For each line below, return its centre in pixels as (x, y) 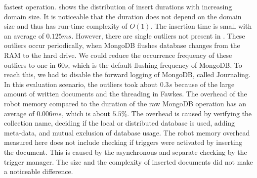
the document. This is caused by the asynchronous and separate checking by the (126, 152)
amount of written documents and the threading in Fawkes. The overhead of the (126, 94)
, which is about (86, 113)
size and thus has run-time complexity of (66, 26)
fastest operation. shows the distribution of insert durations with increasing (118, 6)
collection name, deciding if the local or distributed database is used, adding (120, 123)
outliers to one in (30, 65)
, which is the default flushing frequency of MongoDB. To (155, 65)
